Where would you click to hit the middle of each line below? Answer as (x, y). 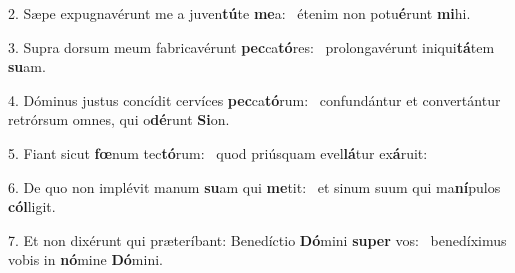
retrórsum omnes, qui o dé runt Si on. (119, 119)
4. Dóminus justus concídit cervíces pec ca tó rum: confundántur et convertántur (254, 99)
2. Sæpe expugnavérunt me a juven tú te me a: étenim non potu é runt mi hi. (239, 13)
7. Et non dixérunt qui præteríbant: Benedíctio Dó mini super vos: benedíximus (257, 239)
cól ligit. (32, 206)
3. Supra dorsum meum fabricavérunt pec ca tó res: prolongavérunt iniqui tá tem (251, 46)
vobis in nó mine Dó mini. (85, 259)
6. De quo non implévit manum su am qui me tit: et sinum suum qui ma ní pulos (254, 186)
